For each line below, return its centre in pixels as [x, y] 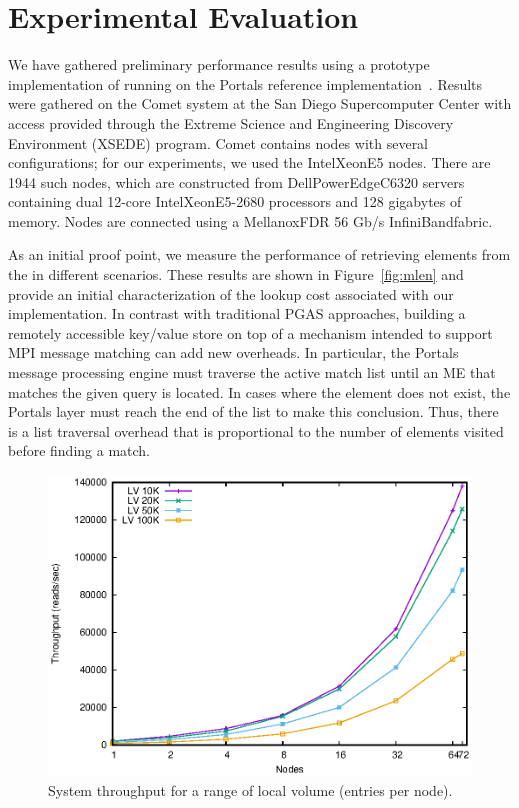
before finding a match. [79, 450]
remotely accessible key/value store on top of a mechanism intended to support [250, 332]
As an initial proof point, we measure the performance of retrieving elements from [259, 254]
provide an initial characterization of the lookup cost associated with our [231, 293]
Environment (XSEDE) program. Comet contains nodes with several [218, 142]
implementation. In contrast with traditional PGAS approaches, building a [237, 313]
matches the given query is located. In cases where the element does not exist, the [259, 391]
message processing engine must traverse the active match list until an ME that [252, 372]
